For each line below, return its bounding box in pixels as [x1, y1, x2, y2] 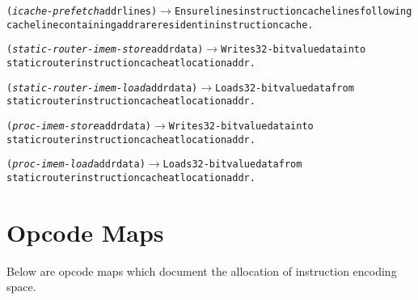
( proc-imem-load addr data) [6, 158, 146, 171]
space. [6, 278, 36, 295]
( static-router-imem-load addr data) [6, 82, 198, 94]
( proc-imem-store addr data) [6, 120, 151, 132]
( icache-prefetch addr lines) [6, 6, 158, 17]
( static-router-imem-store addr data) [6, 44, 204, 56]
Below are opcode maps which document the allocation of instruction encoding [6, 262, 397, 279]
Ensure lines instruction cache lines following [174, 6, 412, 17]
